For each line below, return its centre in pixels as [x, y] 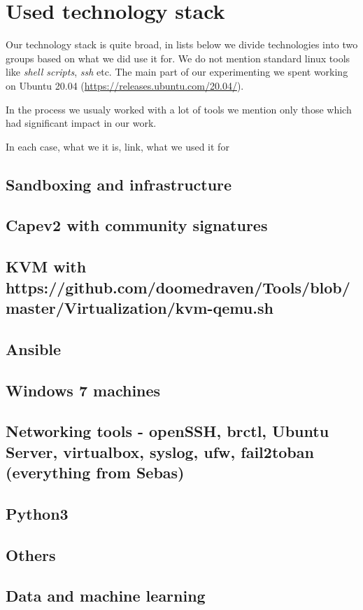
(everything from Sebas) [95, 472]
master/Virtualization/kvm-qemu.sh [140, 308]
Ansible [34, 348]
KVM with [46, 266]
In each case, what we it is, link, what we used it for [118, 146]
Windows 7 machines [83, 390]
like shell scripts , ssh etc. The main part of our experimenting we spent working [177, 72]
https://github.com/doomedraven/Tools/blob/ [178, 287]
